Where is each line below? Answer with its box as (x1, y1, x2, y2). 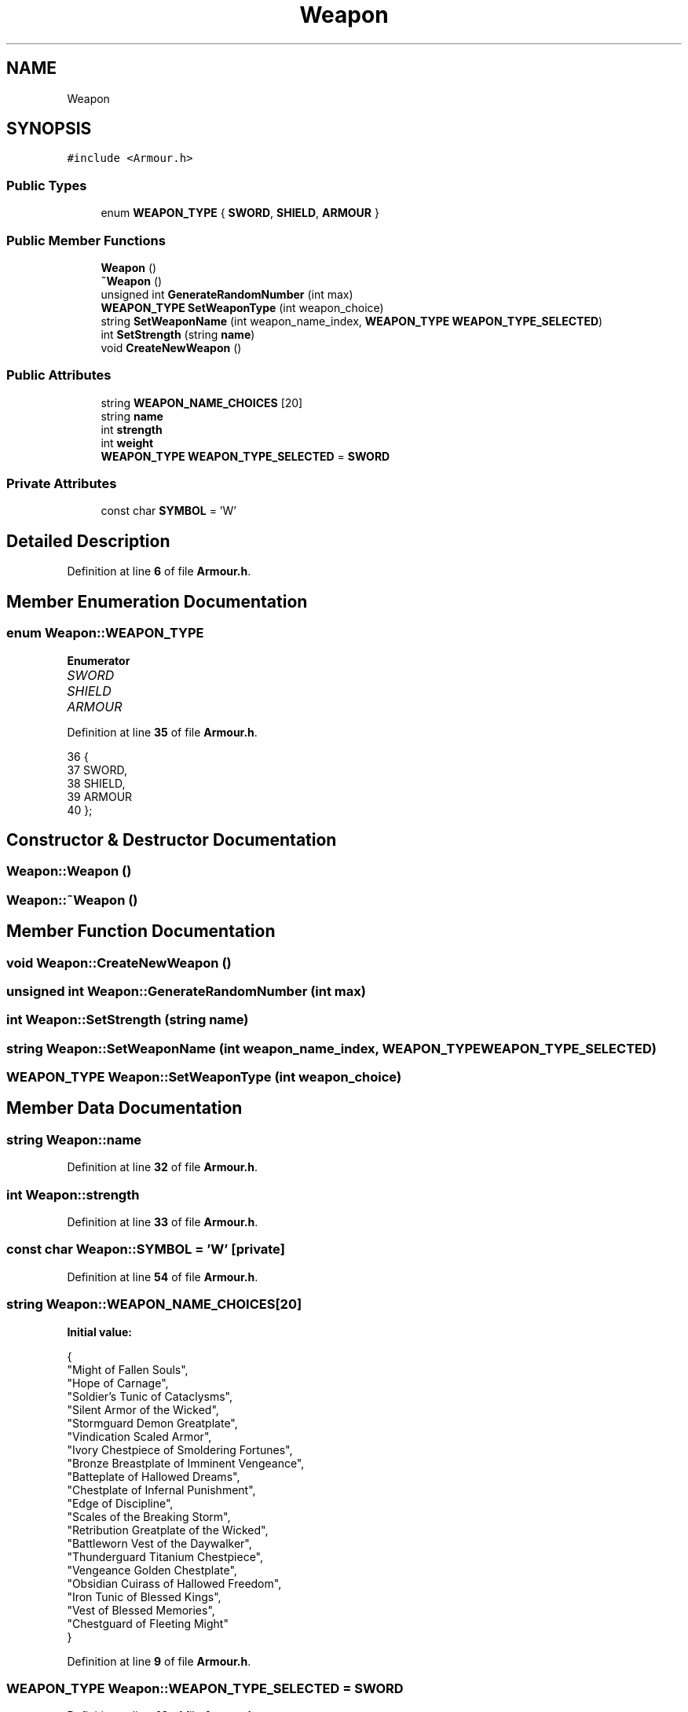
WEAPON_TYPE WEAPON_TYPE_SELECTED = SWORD (101, 449, 390, 463)
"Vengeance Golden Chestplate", (67, 1563, 237, 1577)
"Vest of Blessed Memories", (67, 1603, 215, 1617)
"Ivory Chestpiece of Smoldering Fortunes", (67, 1442, 293, 1457)
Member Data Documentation (6, 1098, 243, 1119)
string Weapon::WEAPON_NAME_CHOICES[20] (6, 1296, 302, 1313)
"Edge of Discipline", (67, 1496, 174, 1510)
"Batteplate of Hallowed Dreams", (67, 1469, 240, 1483)
